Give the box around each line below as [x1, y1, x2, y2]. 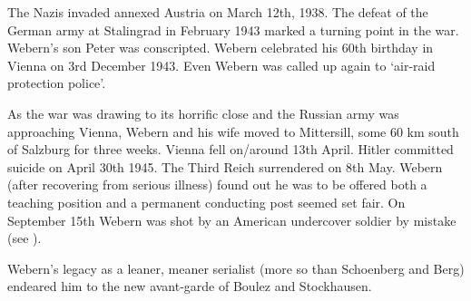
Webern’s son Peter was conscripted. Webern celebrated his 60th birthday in [7, 38, 434, 57]
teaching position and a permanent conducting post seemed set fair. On [7, 192, 406, 211]
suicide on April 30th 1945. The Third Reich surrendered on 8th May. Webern [7, 157, 443, 176]
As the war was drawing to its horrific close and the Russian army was [7, 103, 399, 122]
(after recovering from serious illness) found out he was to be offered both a [7, 175, 427, 194]
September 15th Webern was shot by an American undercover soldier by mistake [7, 210, 456, 229]
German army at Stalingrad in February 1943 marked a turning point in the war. [7, 20, 459, 39]
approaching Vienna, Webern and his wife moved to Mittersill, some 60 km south [7, 121, 459, 141]
